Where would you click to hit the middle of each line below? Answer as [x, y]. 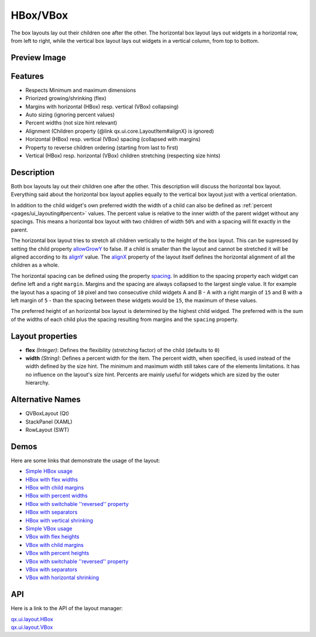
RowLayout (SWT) [47, 429]
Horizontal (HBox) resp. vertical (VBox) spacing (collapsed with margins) [113, 139]
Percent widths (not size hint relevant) [71, 123]
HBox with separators [51, 512]
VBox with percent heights [57, 553]
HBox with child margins [55, 487]
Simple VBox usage [49, 528]
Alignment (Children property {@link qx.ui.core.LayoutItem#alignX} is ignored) [120, 131]
